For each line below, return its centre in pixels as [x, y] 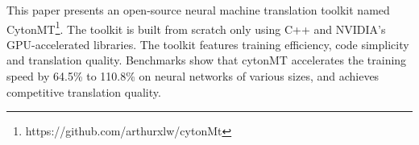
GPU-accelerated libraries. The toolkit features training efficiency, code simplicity [208, 44]
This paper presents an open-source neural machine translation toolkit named [198, 10]
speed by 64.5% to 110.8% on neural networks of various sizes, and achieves [193, 76]
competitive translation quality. [84, 91]
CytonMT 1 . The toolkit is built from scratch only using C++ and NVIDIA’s [196, 27]
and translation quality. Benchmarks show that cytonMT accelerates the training [207, 60]
